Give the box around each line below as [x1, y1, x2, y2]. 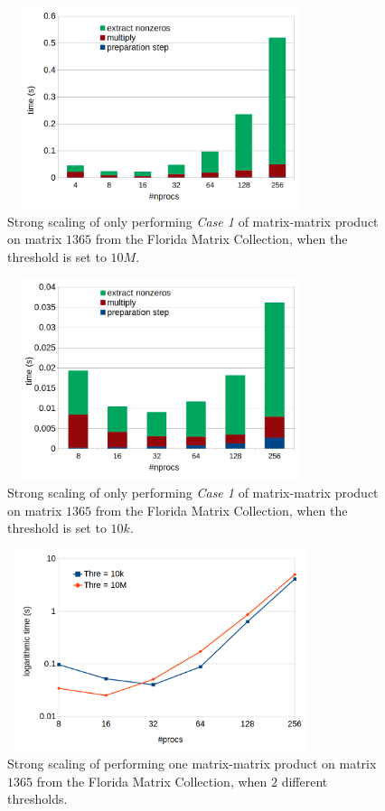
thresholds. [7, 789, 68, 808]
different [281, 771, 328, 790]
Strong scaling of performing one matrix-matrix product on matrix [7, 754, 377, 773]
